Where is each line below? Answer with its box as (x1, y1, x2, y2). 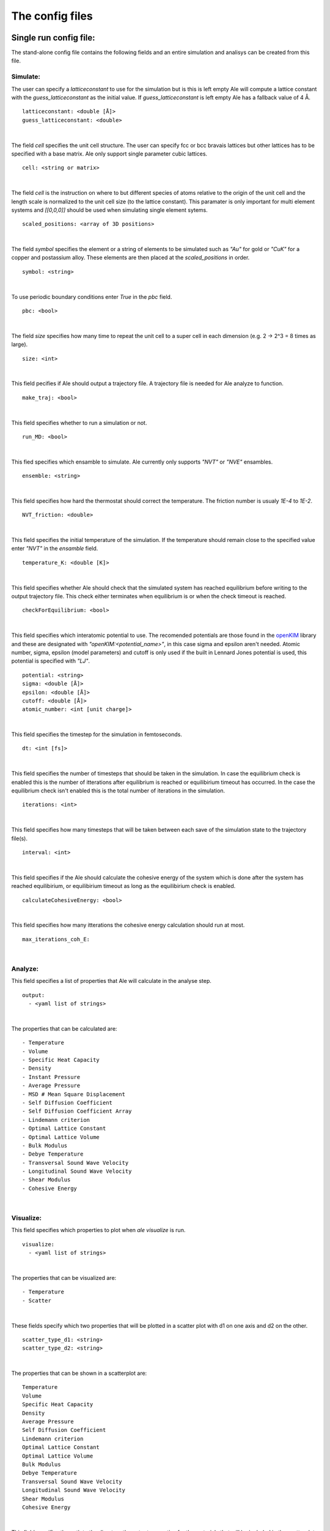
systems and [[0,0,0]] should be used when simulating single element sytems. (11, 206, 208, 214)
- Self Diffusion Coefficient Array (22, 1108, 132, 1115)
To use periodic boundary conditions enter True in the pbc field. (11, 293, 172, 300)
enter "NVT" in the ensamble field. (11, 545, 98, 552)
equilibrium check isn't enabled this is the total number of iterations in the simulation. (11, 787, 226, 794)
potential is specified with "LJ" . (11, 657, 90, 664)
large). (11, 340, 28, 348)
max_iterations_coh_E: (22, 936, 90, 942)
